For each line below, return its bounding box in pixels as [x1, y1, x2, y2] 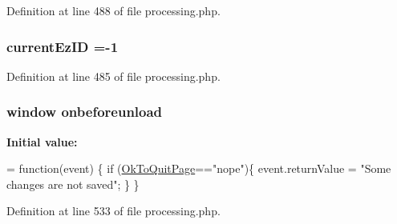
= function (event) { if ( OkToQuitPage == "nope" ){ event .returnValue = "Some [6, 160, 391, 177]
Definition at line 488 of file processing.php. [6, 2, 221, 18]
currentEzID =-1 [6, 36, 119, 56]
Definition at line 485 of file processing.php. [6, 67, 221, 84]
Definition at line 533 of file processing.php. [6, 202, 221, 219]
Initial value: [6, 133, 78, 150]
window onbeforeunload [6, 102, 163, 122]
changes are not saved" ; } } [6, 175, 140, 192]
